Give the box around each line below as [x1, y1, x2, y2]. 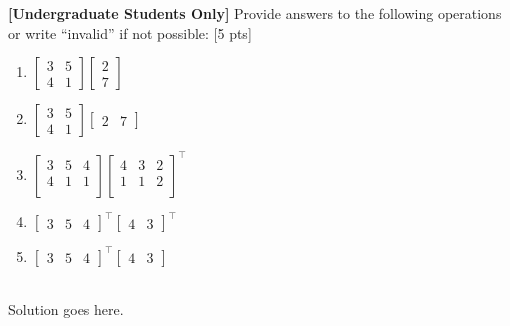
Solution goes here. [8, 299, 124, 320]
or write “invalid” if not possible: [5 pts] [8, 22, 252, 43]
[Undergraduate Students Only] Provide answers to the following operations [8, 3, 502, 23]
